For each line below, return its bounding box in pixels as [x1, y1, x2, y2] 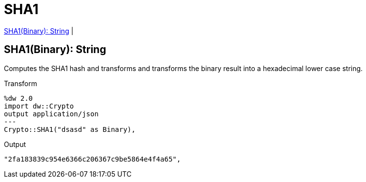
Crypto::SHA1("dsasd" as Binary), [4, 125, 136, 133]
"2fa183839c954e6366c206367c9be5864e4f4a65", [4, 155, 181, 163]
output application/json [4, 109, 99, 118]
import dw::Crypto [4, 102, 74, 110]
